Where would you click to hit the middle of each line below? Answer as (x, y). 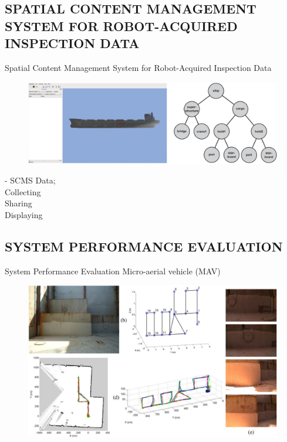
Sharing (18, 203)
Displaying (24, 215)
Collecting (23, 191)
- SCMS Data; (30, 180)
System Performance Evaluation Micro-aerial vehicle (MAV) (113, 271)
